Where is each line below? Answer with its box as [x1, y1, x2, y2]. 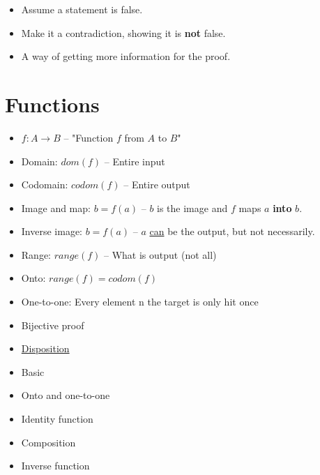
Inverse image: [21, 224, 83, 239]
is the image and [157, 200, 228, 215]
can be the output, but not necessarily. [149, 224, 315, 239]
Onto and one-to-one [21, 388, 110, 402]
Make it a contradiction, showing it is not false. [21, 25, 226, 40]
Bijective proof [21, 317, 84, 332]
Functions [5, 89, 100, 118]
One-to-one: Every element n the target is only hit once [21, 294, 259, 309]
